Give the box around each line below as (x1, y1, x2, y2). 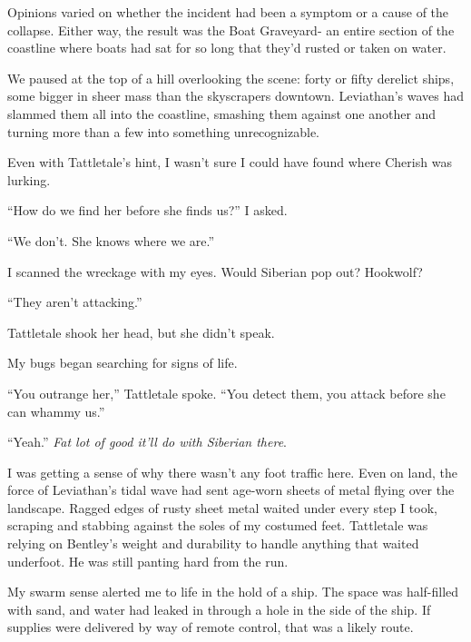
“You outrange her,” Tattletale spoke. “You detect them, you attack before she (7, 383, 446, 402)
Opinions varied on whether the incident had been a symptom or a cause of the (7, 3, 449, 21)
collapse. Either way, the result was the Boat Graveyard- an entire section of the (7, 20, 455, 39)
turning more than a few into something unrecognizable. (7, 122, 319, 141)
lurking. (7, 170, 51, 189)
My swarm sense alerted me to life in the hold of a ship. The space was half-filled (7, 582, 459, 601)
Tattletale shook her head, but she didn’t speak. (7, 322, 275, 341)
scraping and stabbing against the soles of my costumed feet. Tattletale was (7, 516, 428, 535)
